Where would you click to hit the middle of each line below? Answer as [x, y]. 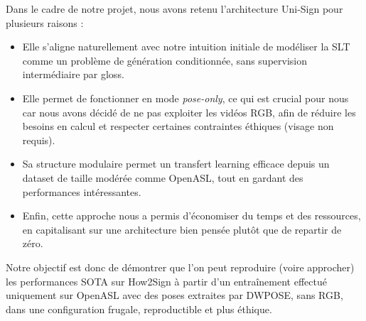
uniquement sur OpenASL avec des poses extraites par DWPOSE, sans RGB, [174, 295]
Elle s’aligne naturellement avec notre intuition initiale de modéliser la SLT [186, 47]
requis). [39, 140]
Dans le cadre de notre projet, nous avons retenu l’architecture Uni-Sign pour [174, 9]
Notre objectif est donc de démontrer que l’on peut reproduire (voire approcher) [180, 267]
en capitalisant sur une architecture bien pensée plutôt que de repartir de [182, 229]
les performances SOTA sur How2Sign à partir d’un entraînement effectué [166, 281]
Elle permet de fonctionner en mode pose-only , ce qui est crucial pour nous [185, 98]
